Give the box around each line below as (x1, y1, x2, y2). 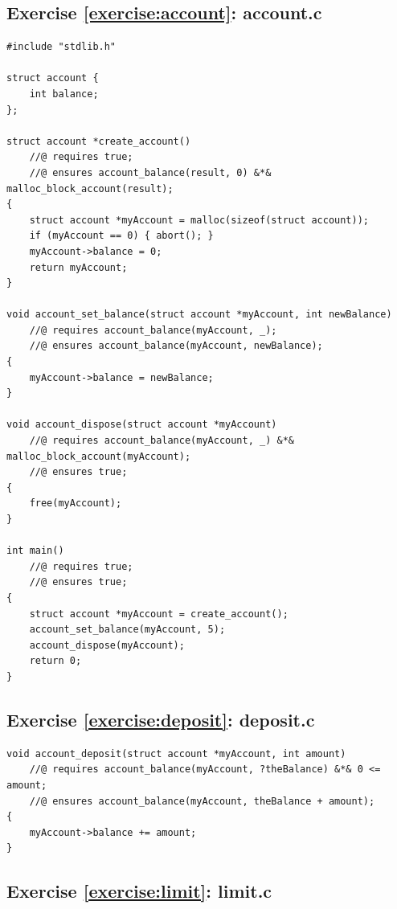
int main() (6, 545, 64, 557)
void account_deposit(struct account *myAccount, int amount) (6, 747, 346, 760)
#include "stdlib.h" (6, 41, 117, 53)
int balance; (29, 88, 99, 100)
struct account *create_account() (6, 135, 191, 147)
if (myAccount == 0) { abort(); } (29, 230, 214, 242)
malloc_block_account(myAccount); (6, 450, 191, 462)
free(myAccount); (29, 497, 122, 510)
